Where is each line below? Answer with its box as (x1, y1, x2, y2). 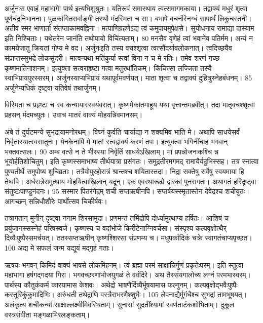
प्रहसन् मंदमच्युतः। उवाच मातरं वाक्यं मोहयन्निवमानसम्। (5, 109, 143, 119)
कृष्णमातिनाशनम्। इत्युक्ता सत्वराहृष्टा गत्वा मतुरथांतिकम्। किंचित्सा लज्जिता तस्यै (5, 62, 212, 73)
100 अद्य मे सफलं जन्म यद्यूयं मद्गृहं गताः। (5, 243, 115, 253)
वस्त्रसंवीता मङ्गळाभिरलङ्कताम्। (5, 309, 90, 319)
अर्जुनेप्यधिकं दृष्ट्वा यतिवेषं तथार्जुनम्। (5, 82, 101, 93)
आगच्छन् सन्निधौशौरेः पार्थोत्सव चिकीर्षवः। (5, 195, 107, 206)
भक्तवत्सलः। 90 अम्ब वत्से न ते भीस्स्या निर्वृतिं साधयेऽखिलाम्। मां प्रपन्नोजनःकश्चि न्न (5, 146, 219, 156)
